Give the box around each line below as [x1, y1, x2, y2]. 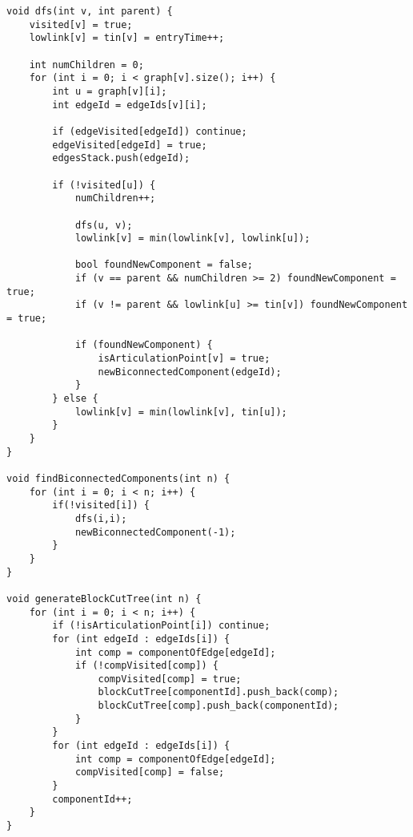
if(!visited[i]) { [52, 499, 150, 511]
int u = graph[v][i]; [52, 85, 167, 97]
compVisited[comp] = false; [74, 766, 225, 778]
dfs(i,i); [74, 512, 127, 524]
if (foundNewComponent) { [74, 339, 213, 351]
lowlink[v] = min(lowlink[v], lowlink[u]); [74, 232, 311, 245]
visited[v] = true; [29, 18, 133, 30]
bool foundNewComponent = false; [74, 259, 253, 271]
